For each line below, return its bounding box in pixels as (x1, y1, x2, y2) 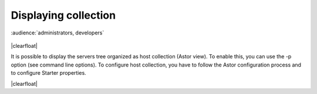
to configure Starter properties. (11, 69, 86, 76)
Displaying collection (11, 9, 116, 22)
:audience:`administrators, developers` (11, 29, 104, 36)
